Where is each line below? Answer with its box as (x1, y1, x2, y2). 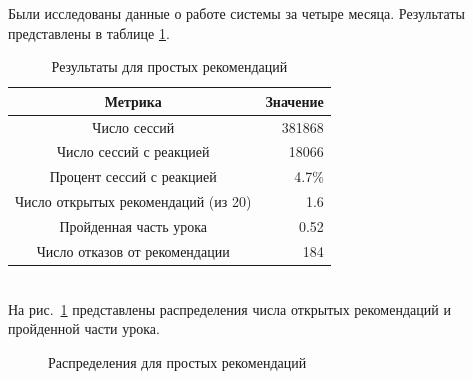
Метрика (104, 90, 162, 111)
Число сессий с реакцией (56, 141, 210, 162)
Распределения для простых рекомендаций (48, 351, 307, 372)
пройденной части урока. (8, 318, 160, 339)
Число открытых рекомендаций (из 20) (15, 191, 252, 212)
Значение (265, 90, 324, 111)
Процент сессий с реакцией (49, 166, 217, 187)
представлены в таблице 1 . (8, 22, 170, 43)
